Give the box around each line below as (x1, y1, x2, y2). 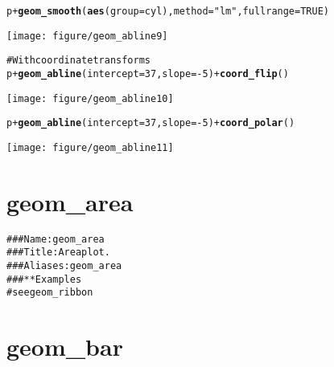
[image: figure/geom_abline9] (6, 30, 168, 42)
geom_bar (6, 330, 123, 363)
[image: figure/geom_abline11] (6, 141, 174, 153)
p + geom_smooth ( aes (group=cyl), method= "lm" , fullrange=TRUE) (6, 6, 329, 17)
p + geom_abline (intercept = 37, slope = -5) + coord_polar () (6, 117, 295, 129)
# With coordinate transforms (6, 55, 151, 67)
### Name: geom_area (6, 233, 105, 245)
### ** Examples (6, 273, 82, 285)
